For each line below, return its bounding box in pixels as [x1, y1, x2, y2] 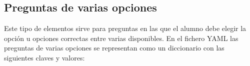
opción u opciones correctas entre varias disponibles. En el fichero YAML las [4, 32, 238, 43]
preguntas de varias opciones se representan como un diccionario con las [4, 42, 224, 53]
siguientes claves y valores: [4, 52, 85, 62]
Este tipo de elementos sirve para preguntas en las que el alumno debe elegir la [4, 23, 246, 33]
